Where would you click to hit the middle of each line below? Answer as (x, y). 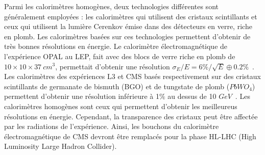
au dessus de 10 (192, 96)
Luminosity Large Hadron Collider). (61, 146)
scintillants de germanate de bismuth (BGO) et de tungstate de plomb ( (117, 86)
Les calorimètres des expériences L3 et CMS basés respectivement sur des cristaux (132, 76)
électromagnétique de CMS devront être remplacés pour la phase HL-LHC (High (130, 136)
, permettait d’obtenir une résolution (113, 66)
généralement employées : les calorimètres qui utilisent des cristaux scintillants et (131, 16)
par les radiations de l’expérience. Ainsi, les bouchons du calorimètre (112, 126)
